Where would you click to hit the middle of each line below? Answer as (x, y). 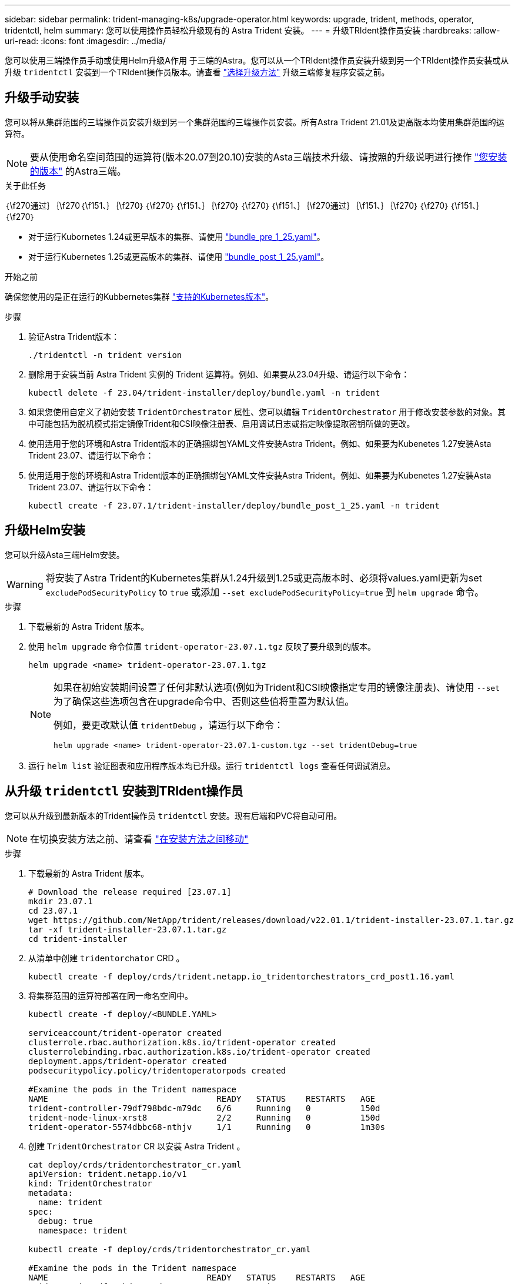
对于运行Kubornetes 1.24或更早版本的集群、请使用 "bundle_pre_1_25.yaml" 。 (177, 236)
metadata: (51, 1193)
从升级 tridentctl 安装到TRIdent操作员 (124, 791)
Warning (25, 584)
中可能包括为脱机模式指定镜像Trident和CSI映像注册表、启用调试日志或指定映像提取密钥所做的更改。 (222, 423)
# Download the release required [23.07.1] (130, 892)
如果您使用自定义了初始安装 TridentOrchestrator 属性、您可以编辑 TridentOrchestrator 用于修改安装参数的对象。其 (267, 412)
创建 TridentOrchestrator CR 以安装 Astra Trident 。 (137, 1146)
